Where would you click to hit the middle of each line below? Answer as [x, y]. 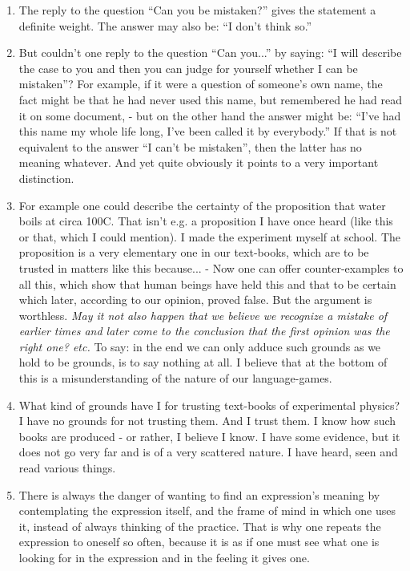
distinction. [46, 178]
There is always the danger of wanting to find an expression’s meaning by [199, 494]
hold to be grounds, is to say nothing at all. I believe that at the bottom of [203, 362]
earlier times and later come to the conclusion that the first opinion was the [204, 331]
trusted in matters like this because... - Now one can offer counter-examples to [211, 267]
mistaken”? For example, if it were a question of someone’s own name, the [201, 84]
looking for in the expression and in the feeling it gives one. [164, 557]
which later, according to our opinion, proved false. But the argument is [195, 300]
